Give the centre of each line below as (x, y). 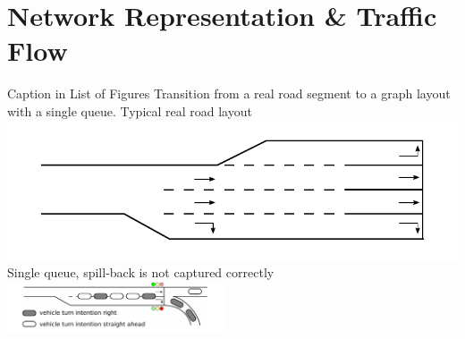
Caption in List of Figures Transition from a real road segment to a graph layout (229, 93)
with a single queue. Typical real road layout (130, 110)
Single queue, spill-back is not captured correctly (141, 271)
